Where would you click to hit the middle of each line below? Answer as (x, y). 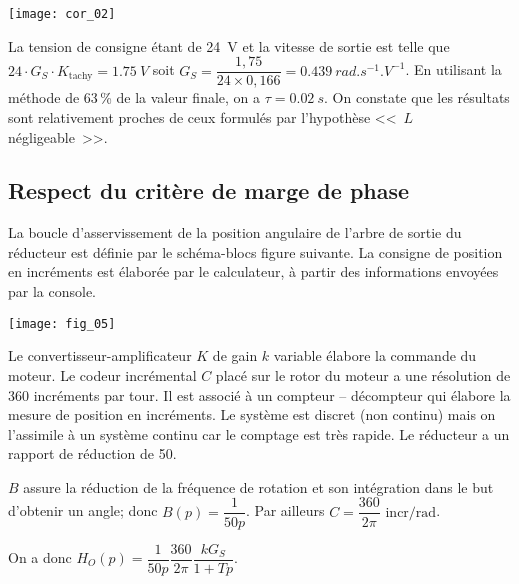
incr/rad (411, 512)
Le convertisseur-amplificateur (100, 355)
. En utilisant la (453, 69)
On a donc (40, 557)
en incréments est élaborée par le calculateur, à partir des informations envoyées (253, 271)
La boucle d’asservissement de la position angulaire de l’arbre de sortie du (235, 232)
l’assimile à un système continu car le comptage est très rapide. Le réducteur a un (259, 433)
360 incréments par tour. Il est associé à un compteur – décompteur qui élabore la (259, 394)
